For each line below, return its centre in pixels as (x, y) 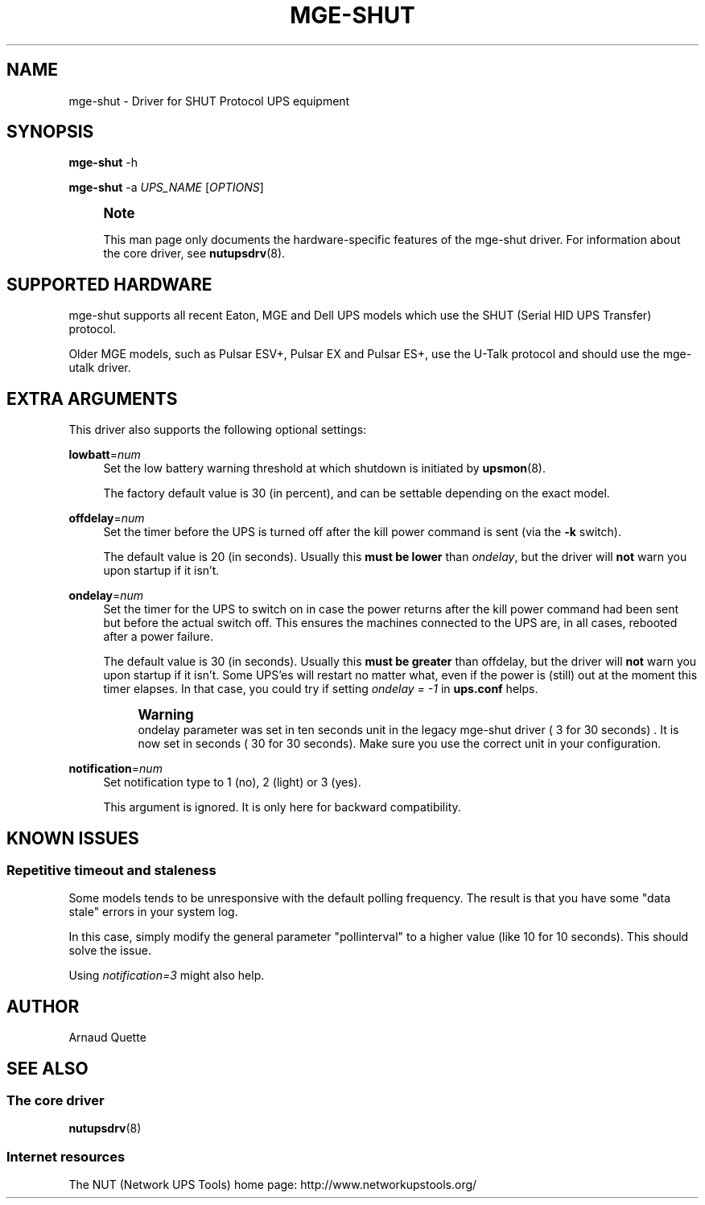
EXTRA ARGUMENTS (92, 398)
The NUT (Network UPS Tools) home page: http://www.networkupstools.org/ (273, 1185)
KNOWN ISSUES (73, 838)
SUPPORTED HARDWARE (109, 284)
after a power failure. (158, 637)
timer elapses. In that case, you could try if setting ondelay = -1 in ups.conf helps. (321, 689)
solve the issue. (110, 951)
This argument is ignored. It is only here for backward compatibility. (282, 807)
